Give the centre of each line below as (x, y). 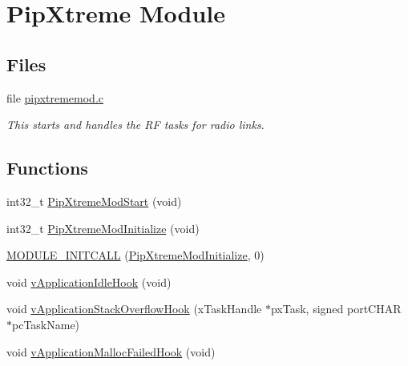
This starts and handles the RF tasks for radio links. (135, 125)
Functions (47, 168)
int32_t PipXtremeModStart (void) (94, 201)
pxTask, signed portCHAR (336, 309)
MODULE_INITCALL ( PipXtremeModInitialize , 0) (135, 255)
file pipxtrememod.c (55, 97)
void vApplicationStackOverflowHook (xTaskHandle (134, 309)
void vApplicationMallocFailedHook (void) (111, 351)
